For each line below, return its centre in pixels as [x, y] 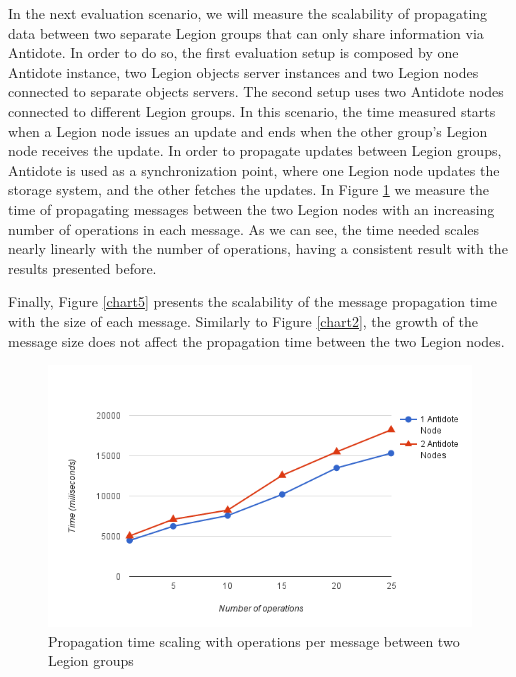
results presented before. [82, 267]
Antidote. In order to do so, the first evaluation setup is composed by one [233, 52]
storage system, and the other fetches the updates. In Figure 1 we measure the [249, 189]
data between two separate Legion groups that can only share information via [246, 32]
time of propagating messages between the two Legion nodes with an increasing [251, 208]
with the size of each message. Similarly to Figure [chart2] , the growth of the [243, 320]
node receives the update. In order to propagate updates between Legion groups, [255, 150]
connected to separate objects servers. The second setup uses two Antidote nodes [256, 91]
